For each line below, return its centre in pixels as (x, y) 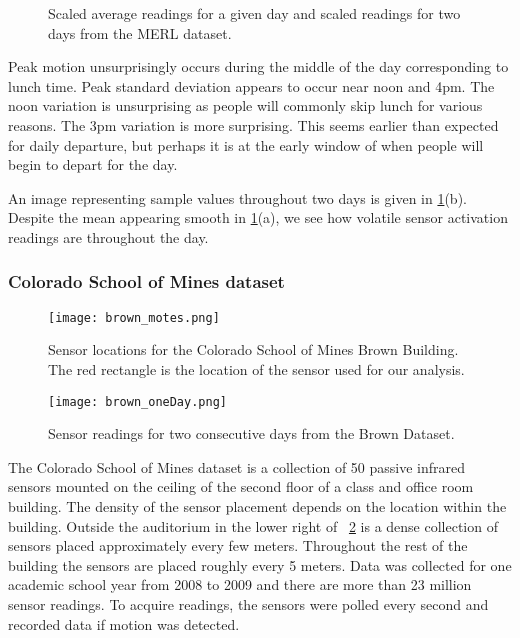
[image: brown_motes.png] (134, 317)
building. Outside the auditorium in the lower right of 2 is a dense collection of (253, 525)
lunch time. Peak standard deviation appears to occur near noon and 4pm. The (251, 85)
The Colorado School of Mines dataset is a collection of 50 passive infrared (237, 466)
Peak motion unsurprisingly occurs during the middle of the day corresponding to (258, 66)
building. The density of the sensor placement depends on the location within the (257, 506)
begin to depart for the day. (93, 164)
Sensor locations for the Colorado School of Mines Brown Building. (253, 349)
